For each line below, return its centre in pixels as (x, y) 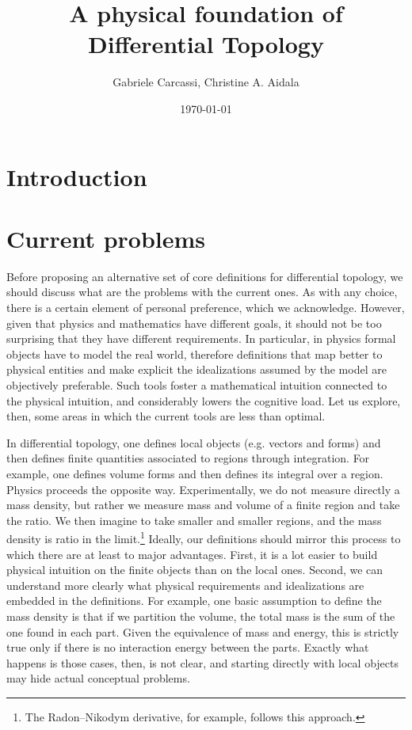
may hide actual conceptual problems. (98, 678)
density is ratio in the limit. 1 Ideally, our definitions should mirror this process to (204, 537)
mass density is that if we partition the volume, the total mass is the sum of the (201, 616)
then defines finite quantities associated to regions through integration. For (188, 458)
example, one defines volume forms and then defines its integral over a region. (195, 473)
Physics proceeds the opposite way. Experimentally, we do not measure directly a (203, 489)
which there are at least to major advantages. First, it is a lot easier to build (192, 554)
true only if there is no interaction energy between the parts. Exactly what (188, 647)
